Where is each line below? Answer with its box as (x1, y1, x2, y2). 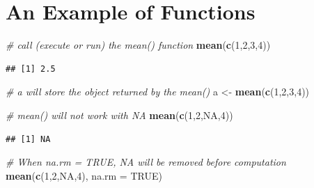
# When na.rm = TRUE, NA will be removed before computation (6, 155, 286, 169)
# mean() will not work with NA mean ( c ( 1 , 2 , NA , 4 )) (6, 107, 233, 122)
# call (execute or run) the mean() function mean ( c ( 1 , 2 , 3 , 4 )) (6, 38, 271, 52)
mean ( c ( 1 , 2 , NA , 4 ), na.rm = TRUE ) (6, 168, 162, 182)
